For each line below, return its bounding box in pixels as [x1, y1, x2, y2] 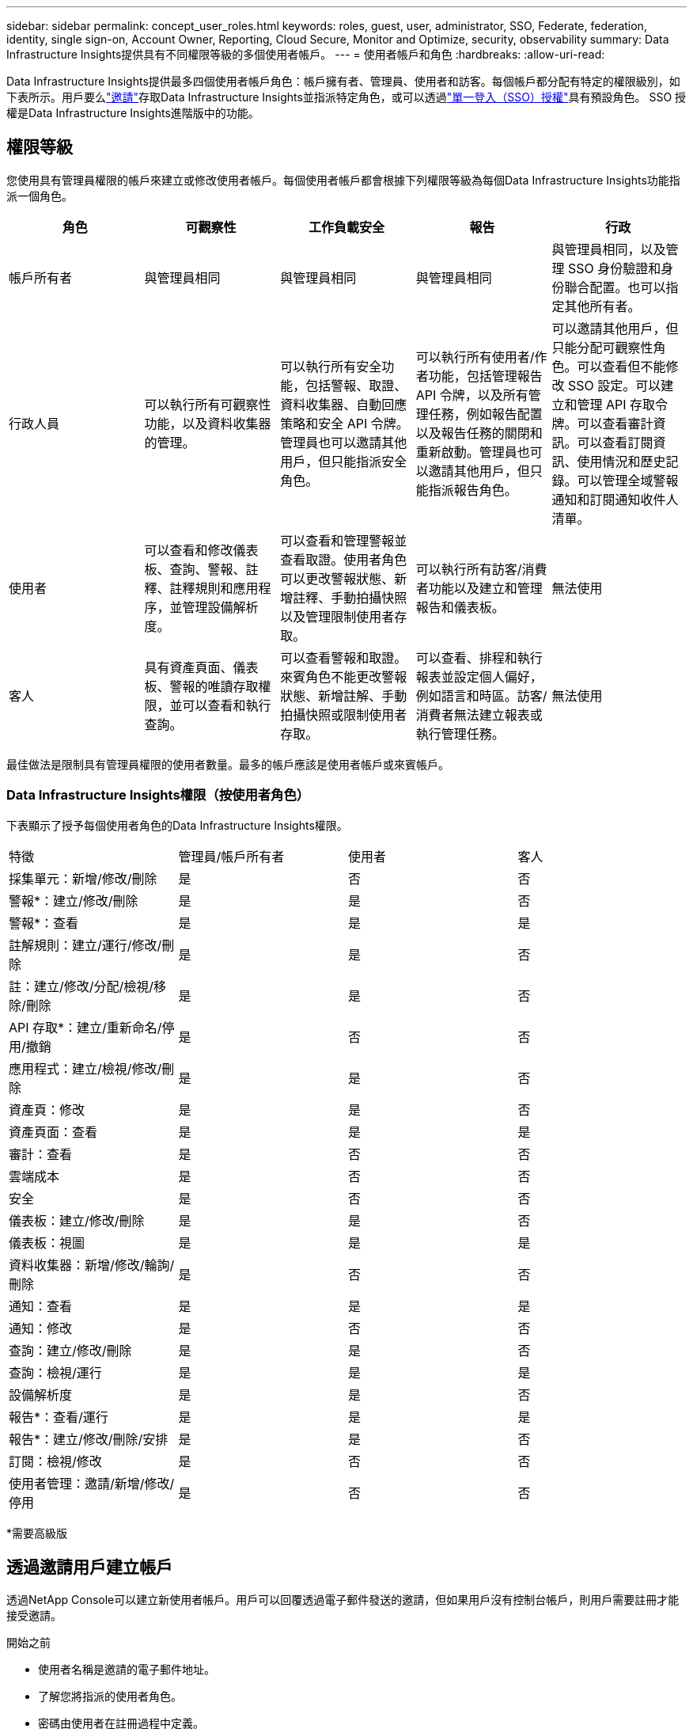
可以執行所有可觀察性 [144, 396, 271, 412]
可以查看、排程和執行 [415, 649, 543, 666]
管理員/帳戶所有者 [178, 848, 285, 864]
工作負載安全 [308, 218, 384, 235]
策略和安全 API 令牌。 [280, 415, 409, 431]
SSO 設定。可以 [567, 377, 661, 393]
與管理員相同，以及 [551, 241, 666, 257]
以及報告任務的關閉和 [415, 424, 543, 441]
